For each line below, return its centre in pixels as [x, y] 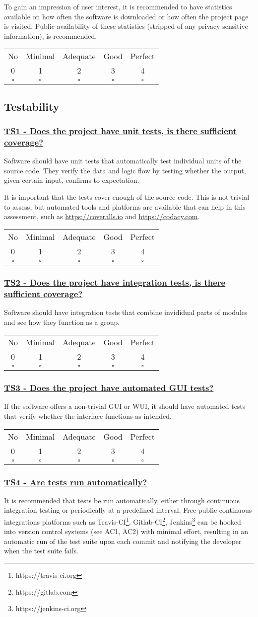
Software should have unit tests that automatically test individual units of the [123, 161]
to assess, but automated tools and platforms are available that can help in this [125, 206]
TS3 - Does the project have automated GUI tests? [109, 388]
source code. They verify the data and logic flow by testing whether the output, [125, 170]
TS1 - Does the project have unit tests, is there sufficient [121, 131]
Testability [32, 106]
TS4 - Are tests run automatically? [76, 482]
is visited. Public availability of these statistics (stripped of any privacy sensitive [126, 26]
